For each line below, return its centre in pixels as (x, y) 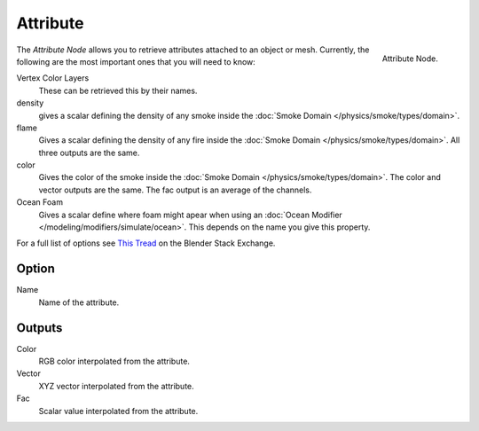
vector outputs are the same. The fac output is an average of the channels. (175, 190)
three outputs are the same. (89, 153)
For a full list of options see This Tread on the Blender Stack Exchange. (146, 243)
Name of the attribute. (79, 302)
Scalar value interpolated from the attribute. (118, 411)
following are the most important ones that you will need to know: (136, 61)
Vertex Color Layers (53, 78)
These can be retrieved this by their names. (118, 90)
